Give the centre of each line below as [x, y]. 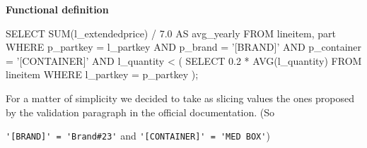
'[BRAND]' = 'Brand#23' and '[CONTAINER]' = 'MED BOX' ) [138, 136]
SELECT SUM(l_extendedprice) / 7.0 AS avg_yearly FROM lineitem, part [171, 33]
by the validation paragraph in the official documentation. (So [140, 112]
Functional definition [57, 9]
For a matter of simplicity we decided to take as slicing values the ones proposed [180, 98]
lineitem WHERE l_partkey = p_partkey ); [102, 74]
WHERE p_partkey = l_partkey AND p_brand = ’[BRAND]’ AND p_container [184, 47]
